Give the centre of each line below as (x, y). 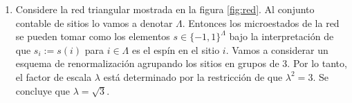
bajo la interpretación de (281, 36)
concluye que (43, 90)
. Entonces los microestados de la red (261, 22)
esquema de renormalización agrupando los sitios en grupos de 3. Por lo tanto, (181, 63)
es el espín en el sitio (176, 49)
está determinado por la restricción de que (193, 76)
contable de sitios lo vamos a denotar (94, 22)
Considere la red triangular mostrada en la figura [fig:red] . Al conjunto (165, 9)
